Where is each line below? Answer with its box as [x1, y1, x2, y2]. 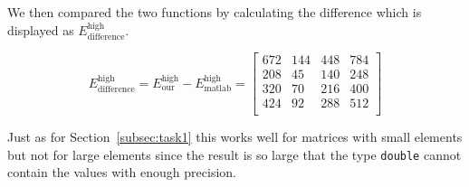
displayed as [7, 20, 74, 39]
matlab [204, 84, 232, 94]
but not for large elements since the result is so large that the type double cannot [7, 145, 462, 164]
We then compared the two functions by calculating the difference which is [7, 3, 422, 21]
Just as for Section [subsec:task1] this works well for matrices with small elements [7, 127, 463, 146]
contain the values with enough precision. [7, 163, 236, 182]
